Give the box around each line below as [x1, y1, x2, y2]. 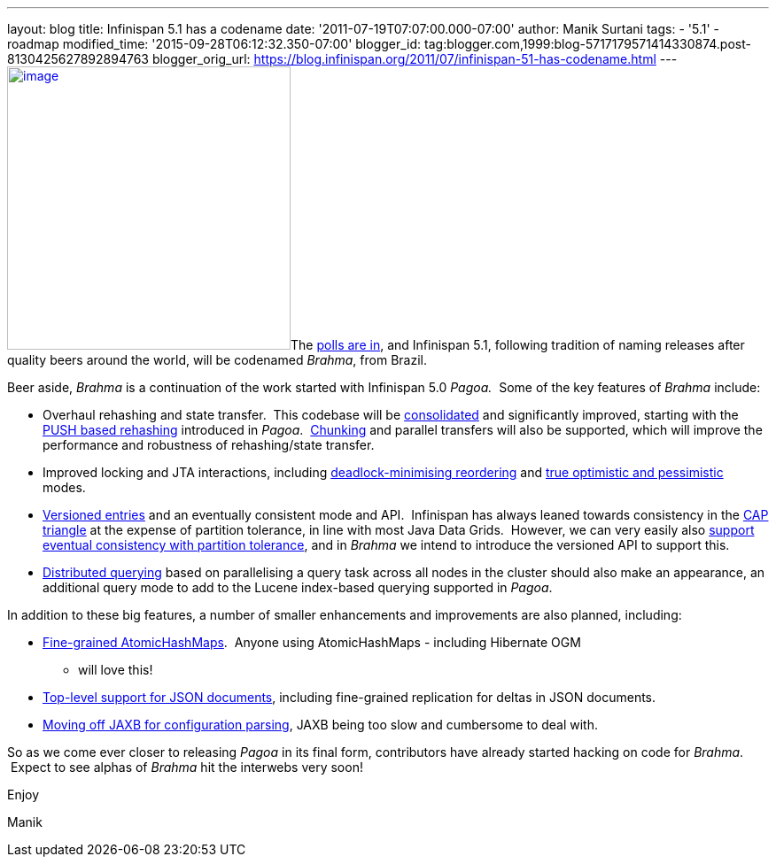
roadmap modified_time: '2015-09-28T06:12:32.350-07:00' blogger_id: [7, 36, 422, 51]
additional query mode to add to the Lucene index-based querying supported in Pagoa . [43, 580, 553, 595]
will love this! [78, 662, 153, 677]
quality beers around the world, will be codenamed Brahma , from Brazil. [7, 352, 427, 367]
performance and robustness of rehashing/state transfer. [43, 437, 375, 452]
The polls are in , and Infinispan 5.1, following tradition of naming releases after [291, 337, 745, 352]
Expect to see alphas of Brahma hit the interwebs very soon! [10, 760, 363, 775]
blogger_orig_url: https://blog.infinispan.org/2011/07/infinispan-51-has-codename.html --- [151, 51, 678, 66]
